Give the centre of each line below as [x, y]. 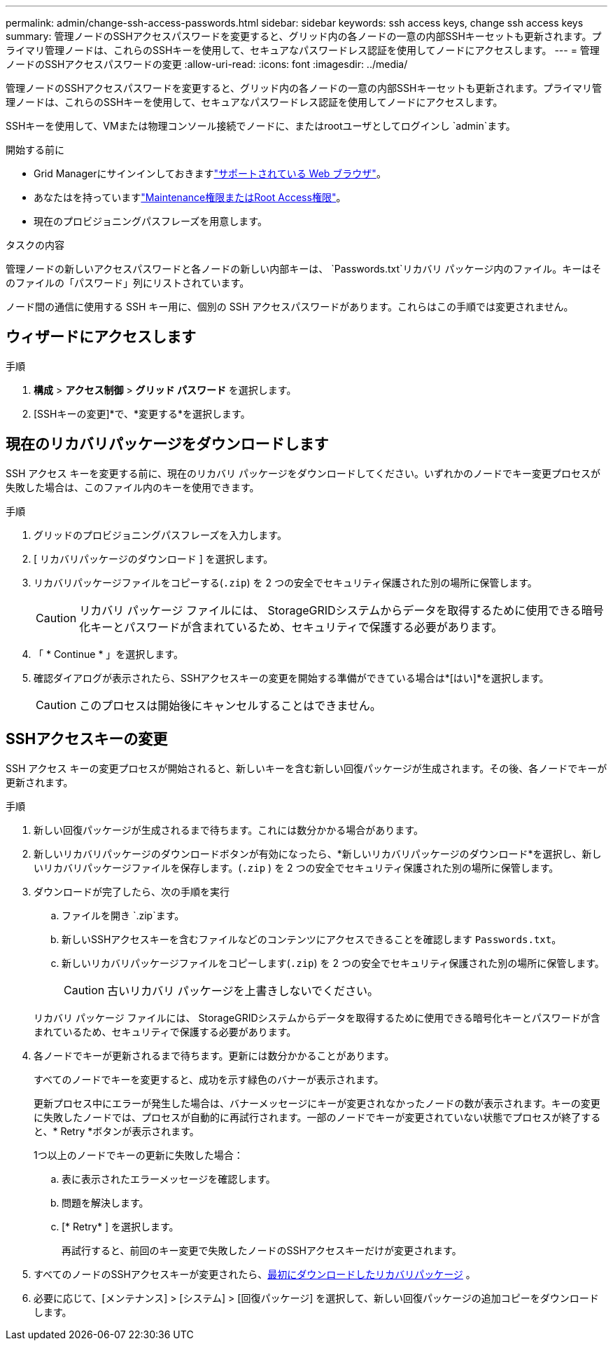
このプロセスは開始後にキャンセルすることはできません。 [230, 705]
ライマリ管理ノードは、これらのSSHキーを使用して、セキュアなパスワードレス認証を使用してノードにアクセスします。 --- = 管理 [303, 50]
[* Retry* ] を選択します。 [120, 1226]
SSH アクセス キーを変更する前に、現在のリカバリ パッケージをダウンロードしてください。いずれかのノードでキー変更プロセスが [303, 473]
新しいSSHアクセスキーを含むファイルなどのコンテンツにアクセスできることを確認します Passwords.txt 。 [312, 939]
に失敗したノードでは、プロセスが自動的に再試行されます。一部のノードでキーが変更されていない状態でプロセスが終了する [317, 1117]
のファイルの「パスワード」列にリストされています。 [128, 283]
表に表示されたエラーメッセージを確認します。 [169, 1179]
